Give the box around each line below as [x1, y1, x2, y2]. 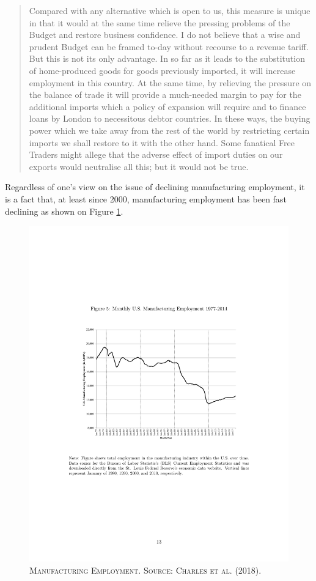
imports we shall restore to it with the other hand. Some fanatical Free [29, 136, 295, 149]
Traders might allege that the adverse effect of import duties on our [29, 148, 283, 161]
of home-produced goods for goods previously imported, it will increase [29, 64, 296, 76]
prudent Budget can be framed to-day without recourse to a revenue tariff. [29, 40, 309, 53]
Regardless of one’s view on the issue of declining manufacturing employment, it [5, 180, 305, 193]
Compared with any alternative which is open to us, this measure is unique [29, 4, 310, 17]
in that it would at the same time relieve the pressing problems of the [29, 16, 290, 29]
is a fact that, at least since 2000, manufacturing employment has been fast [5, 192, 287, 205]
